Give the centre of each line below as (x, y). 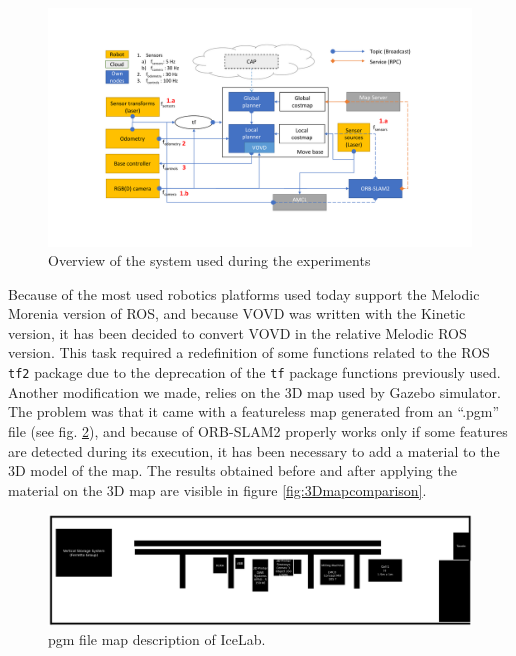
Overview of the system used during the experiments (209, 260)
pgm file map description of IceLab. (157, 639)
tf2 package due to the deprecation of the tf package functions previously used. (254, 372)
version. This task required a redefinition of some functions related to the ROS (249, 352)
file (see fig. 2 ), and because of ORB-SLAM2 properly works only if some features (258, 430)
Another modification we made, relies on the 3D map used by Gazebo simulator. (254, 391)
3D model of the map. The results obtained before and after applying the (232, 470)
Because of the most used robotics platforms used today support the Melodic (244, 293)
